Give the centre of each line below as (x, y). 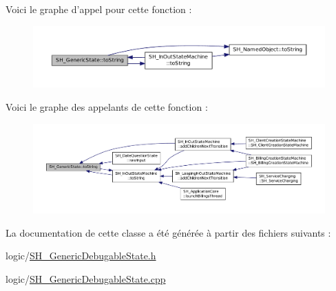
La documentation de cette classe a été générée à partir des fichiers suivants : (168, 232)
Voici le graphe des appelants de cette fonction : (107, 107)
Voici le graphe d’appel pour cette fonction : (99, 9)
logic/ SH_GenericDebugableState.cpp (86, 278)
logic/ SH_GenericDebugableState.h (81, 256)
